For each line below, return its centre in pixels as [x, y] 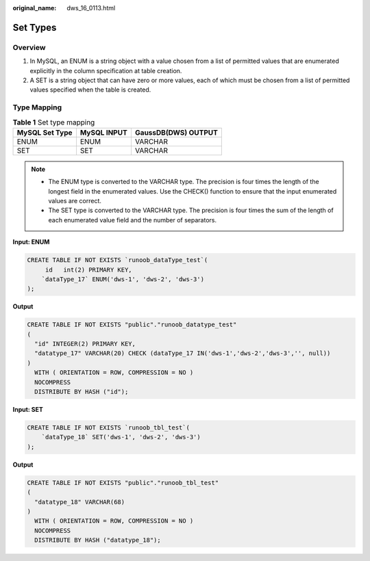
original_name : [35, 8]
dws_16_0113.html [91, 8]
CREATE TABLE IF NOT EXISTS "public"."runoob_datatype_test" [132, 325]
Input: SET [28, 410]
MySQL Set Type [45, 132]
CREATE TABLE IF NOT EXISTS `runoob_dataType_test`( [118, 260]
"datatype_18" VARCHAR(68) [80, 502]
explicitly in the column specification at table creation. [106, 70]
